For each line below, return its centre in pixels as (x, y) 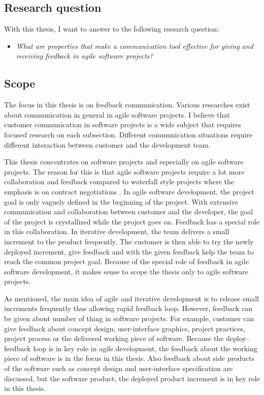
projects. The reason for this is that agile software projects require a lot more (124, 171)
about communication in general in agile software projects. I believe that (117, 114)
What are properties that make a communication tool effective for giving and (135, 46)
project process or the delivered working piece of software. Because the (114, 338)
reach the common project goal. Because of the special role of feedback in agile (126, 261)
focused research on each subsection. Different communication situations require (128, 134)
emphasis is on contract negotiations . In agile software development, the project (129, 191)
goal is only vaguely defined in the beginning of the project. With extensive (121, 201)
